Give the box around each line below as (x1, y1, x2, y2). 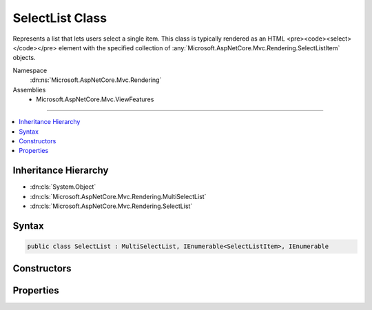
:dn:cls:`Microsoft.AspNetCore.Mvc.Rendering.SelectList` (30, 202, 193, 210)
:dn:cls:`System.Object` (30, 183, 96, 191)
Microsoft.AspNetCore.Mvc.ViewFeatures (36, 95, 154, 103)
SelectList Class (12, 10, 107, 25)
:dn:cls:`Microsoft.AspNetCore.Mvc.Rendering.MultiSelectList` (30, 192, 207, 200)
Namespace (12, 66, 48, 74)
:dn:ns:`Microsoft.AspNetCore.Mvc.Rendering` (30, 76, 162, 84)
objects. (12, 54, 36, 62)
